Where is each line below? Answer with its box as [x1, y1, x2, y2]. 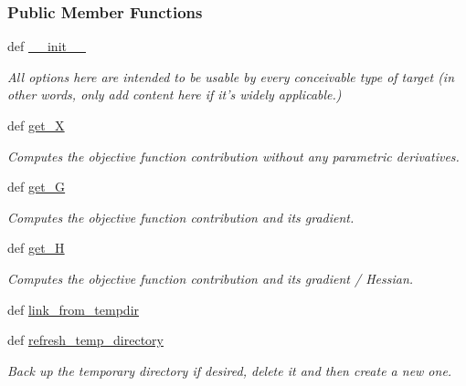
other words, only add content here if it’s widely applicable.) [7, 85, 342, 104]
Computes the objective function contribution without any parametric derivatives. [7, 146, 460, 165]
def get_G [7, 177, 66, 196]
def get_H [7, 238, 65, 257]
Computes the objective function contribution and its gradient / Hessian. [7, 268, 414, 287]
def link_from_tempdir [7, 299, 140, 318]
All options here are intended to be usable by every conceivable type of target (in [7, 67, 455, 86]
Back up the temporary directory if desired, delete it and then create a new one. [7, 360, 452, 380]
